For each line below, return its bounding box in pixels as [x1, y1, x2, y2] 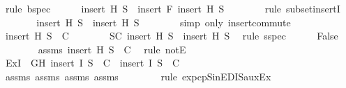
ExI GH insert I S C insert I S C [5, 55, 180, 70]
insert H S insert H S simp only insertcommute [36, 15, 291, 29]
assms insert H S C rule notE [38, 42, 186, 56]
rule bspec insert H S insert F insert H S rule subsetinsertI [5, 1, 340, 15]
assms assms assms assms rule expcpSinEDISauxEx [5, 69, 271, 83]
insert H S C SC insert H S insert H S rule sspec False [5, 28, 338, 43]
